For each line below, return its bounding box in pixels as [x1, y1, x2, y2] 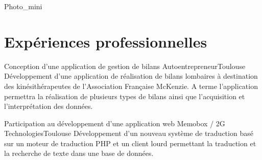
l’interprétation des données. [4, 101, 93, 111]
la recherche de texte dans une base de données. [4, 148, 154, 158]
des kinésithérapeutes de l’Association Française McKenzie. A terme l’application [4, 80, 258, 91]
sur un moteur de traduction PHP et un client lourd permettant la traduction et [4, 138, 256, 148]
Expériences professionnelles [4, 31, 207, 52]
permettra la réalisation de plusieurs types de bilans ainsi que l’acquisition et [4, 90, 245, 101]
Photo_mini [4, 1, 42, 11]
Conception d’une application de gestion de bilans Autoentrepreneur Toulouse [4, 60, 246, 71]
